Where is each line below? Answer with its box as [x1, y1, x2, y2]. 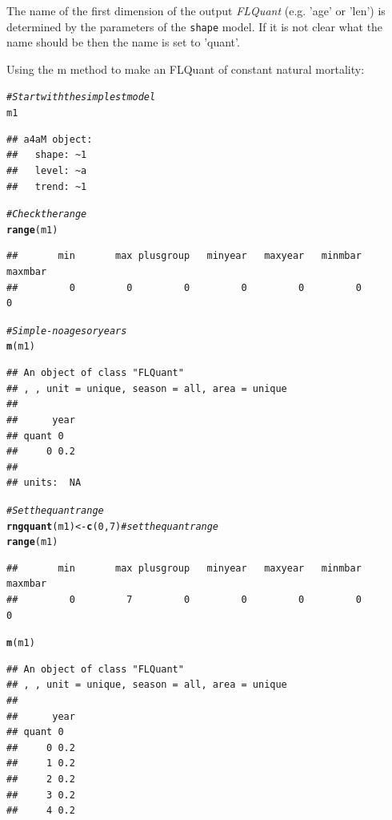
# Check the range [6, 208, 87, 220]
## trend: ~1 [6, 180, 87, 192]
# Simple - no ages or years [6, 325, 127, 337]
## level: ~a [6, 164, 87, 176]
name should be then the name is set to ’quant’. [6, 34, 240, 50]
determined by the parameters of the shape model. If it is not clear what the [6, 18, 383, 34]
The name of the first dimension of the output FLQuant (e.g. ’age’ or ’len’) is [6, 2, 386, 18]
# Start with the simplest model [6, 91, 156, 103]
